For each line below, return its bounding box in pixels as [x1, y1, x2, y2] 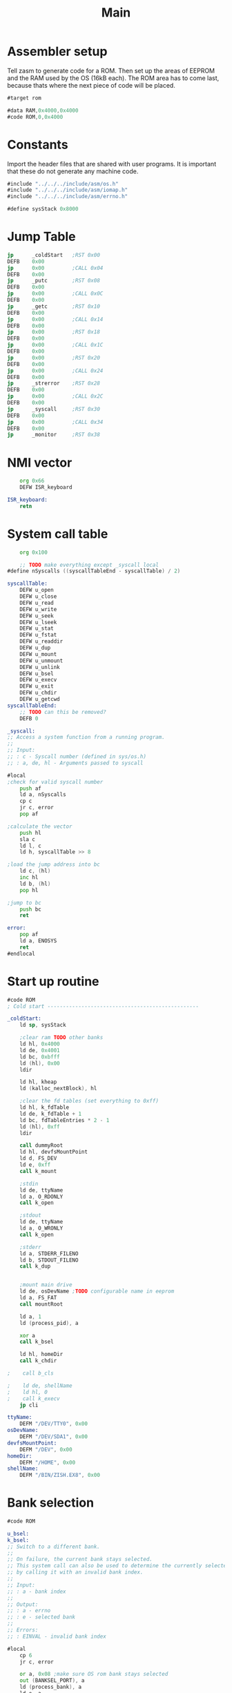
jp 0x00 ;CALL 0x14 [7, 316, 104, 322]
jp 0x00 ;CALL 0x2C [7, 393, 104, 400]
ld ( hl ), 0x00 [19, 1060, 60, 1067]
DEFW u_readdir [19, 638, 64, 645]
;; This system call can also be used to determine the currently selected [7, 1563, 230, 1569]
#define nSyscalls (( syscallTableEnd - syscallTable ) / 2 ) [7, 568, 181, 574]
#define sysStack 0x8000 [7, 206, 79, 213]
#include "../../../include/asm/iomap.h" [7, 186, 128, 194]
